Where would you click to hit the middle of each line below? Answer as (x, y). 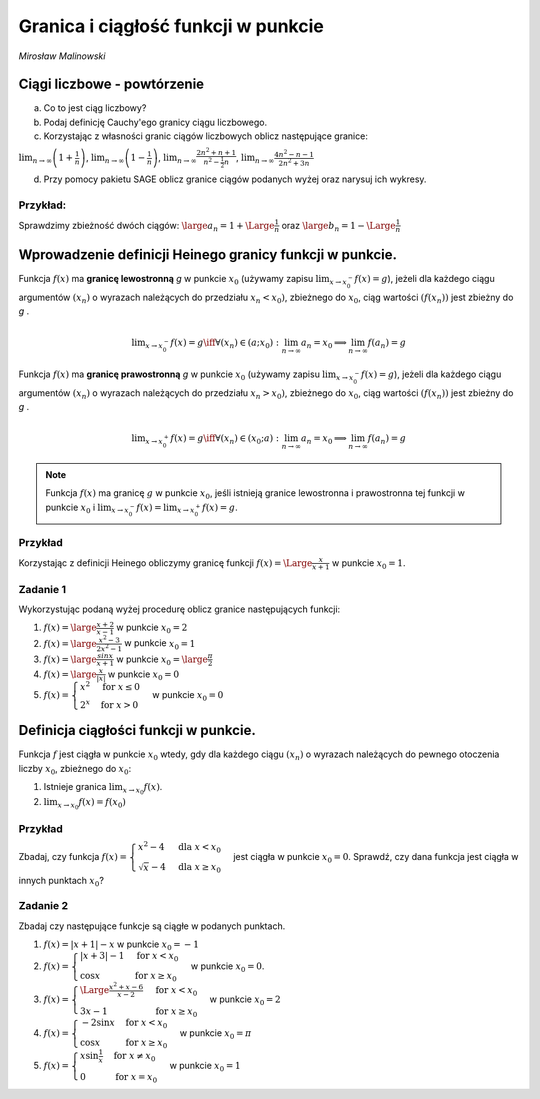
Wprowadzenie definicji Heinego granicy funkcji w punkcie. (208, 254)
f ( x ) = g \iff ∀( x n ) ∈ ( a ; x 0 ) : (225, 343)
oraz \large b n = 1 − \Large (338, 226)
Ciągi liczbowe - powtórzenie (111, 84)
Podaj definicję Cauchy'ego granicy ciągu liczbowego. (155, 122)
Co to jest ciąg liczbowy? (95, 108)
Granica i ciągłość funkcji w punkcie (171, 26)
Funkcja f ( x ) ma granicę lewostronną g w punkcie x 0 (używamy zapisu (166, 279)
